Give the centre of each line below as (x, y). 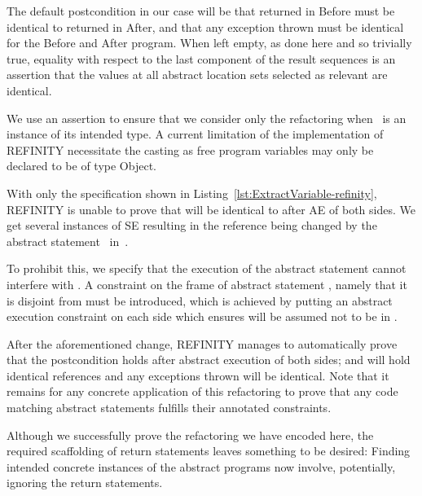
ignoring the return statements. (85, 483)
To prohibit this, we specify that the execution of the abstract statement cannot (207, 268)
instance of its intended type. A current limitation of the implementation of (195, 134)
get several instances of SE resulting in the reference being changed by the (192, 225)
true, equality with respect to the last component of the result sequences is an (201, 58)
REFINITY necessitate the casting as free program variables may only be (190, 149)
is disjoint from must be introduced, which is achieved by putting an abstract (200, 300)
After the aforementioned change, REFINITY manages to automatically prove (202, 343)
